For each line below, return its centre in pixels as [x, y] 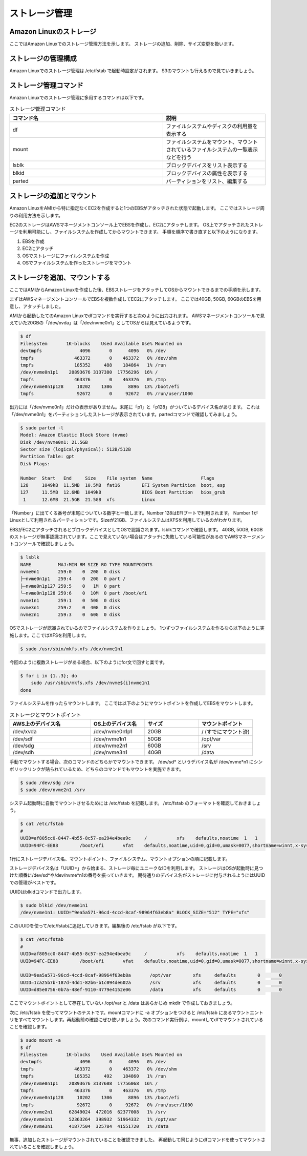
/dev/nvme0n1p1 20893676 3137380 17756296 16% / [89, 372]
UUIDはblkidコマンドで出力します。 [47, 892]
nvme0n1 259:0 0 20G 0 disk [70, 572]
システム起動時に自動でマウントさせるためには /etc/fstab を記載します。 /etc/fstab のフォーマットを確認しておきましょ [135, 803]
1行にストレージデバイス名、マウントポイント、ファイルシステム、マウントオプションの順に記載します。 [120, 859]
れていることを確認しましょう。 [43, 1147]
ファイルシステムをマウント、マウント [212, 142]
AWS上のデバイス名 [37, 724]
